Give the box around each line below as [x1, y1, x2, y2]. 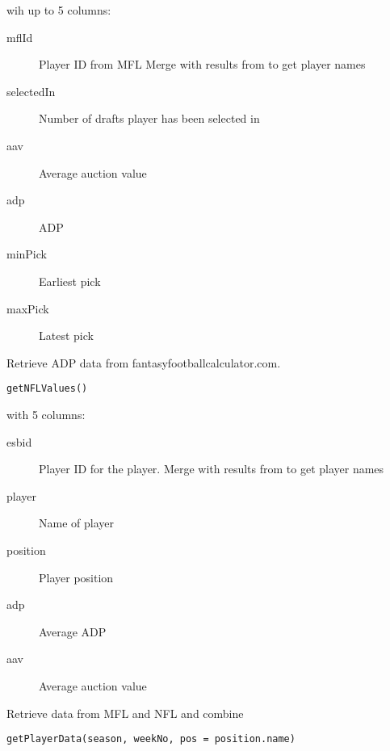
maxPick [6, 300, 49, 317]
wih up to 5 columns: [6, 2, 111, 18]
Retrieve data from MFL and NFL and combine [6, 704, 244, 721]
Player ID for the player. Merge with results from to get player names [39, 460, 384, 477]
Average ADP [39, 623, 107, 640]
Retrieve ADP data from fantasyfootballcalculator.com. [6, 354, 281, 371]
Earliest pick [39, 272, 101, 289]
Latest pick [39, 327, 94, 344]
